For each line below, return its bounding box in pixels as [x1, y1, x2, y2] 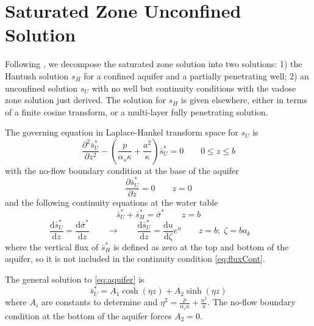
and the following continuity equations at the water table [5, 196, 218, 209]
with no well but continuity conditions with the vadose [91, 81, 296, 94]
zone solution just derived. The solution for [5, 93, 166, 106]
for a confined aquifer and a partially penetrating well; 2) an [84, 69, 309, 82]
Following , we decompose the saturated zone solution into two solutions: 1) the [5, 57, 302, 70]
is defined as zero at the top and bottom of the [113, 240, 289, 253]
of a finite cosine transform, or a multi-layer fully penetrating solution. [5, 105, 268, 118]
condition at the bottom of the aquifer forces [5, 309, 172, 322]
